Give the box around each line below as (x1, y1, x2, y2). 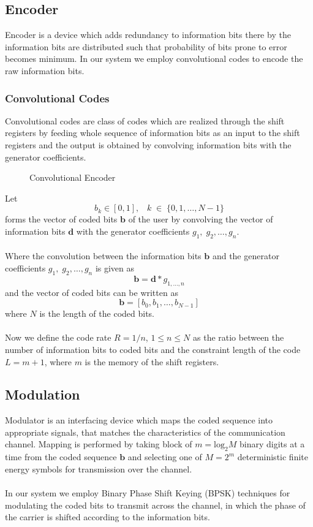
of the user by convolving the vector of (128, 213, 273, 226)
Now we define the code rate (5, 331, 111, 344)
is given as (95, 261, 135, 274)
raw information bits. (5, 64, 85, 77)
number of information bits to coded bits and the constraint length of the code (5, 343, 301, 355)
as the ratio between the (193, 331, 284, 344)
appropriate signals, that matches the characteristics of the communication (5, 425, 285, 438)
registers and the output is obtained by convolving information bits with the (5, 138, 292, 151)
